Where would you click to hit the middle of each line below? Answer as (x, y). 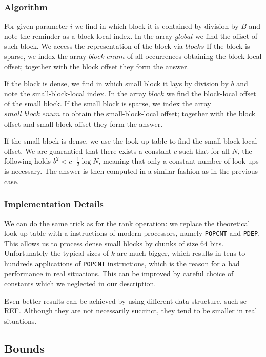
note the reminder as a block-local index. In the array (88, 36)
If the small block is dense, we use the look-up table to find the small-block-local (131, 141)
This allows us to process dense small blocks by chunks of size (101, 243)
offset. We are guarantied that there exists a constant (88, 151)
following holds (28, 161)
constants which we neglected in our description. (80, 283)
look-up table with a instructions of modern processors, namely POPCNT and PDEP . (132, 233)
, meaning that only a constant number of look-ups (179, 161)
